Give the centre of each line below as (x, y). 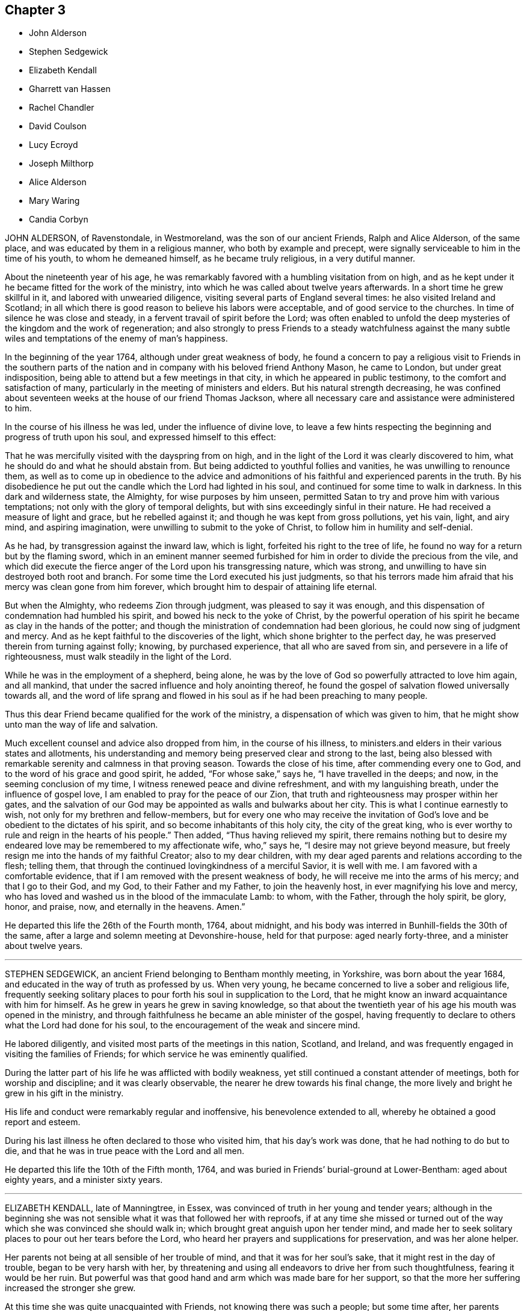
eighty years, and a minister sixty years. (84, 1180)
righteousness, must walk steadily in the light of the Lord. (118, 657)
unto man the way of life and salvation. (82, 725)
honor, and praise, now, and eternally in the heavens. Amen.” (125, 907)
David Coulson (58, 126)
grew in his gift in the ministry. (64, 1093)
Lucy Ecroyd (54, 145)
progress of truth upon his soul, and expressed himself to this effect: (140, 437)
